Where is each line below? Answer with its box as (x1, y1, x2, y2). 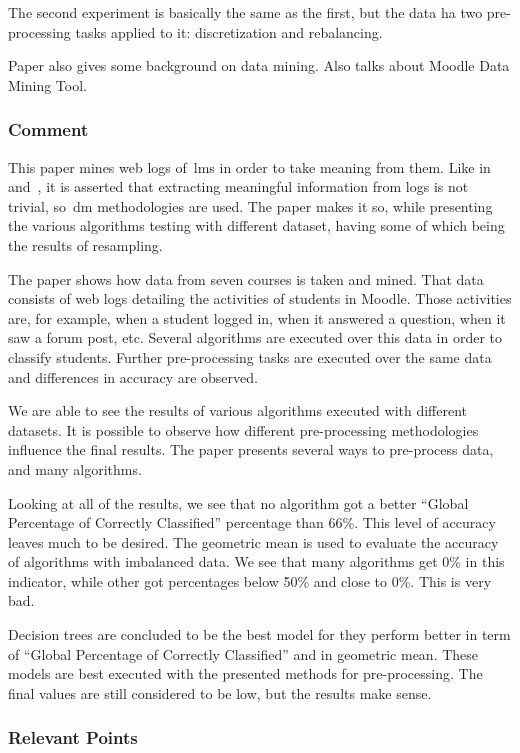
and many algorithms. (8, 458, 142, 479)
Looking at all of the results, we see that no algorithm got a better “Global (8, 492, 469, 513)
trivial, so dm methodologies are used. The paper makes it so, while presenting (8, 195, 493, 216)
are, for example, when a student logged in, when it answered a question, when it (8, 307, 506, 328)
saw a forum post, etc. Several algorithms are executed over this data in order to (8, 327, 503, 348)
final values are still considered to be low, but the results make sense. (8, 682, 432, 703)
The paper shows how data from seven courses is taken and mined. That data (8, 268, 484, 289)
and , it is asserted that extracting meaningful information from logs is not (8, 176, 469, 197)
